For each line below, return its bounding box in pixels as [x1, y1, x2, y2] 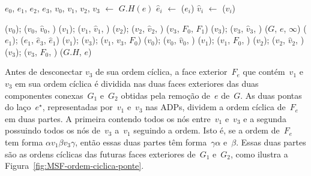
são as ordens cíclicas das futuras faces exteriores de [5, 147, 196, 160]
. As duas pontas [240, 89, 302, 101]
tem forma [5, 135, 43, 148]
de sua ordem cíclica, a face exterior [95, 65, 228, 78]
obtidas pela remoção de [121, 89, 211, 101]
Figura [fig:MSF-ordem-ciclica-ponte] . [5, 159, 144, 172]
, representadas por [42, 101, 113, 113]
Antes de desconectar [5, 65, 83, 78]
